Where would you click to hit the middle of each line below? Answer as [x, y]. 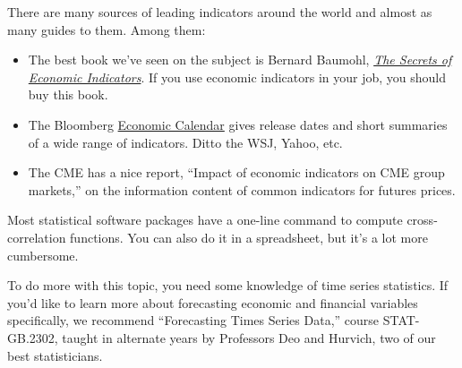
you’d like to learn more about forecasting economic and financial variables [213, 302]
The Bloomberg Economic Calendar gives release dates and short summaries [238, 124]
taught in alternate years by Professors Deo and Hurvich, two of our [249, 337]
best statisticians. [55, 355]
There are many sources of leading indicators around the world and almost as [220, 12]
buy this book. [68, 94]
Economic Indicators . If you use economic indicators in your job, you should [237, 77]
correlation [37, 237]
